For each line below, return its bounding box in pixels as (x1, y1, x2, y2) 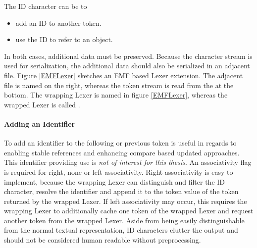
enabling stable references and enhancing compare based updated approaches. (4, 147, 240, 157)
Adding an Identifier (4, 118, 75, 129)
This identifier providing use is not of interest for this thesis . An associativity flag (4, 157, 252, 167)
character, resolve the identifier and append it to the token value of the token (4, 186, 239, 197)
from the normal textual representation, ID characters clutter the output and (4, 225, 238, 235)
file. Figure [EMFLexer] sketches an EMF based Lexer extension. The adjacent (4, 70, 243, 80)
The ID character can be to (4, 1, 87, 11)
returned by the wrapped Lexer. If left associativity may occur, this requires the (4, 196, 247, 206)
